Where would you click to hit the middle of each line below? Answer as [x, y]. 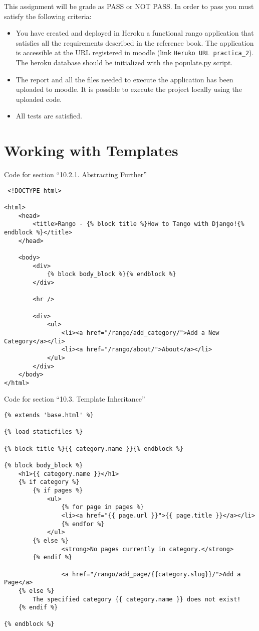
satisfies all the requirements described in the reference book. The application [135, 42]
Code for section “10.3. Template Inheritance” [75, 399]
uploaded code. [39, 99]
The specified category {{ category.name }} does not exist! [137, 599]
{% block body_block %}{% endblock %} [111, 274]
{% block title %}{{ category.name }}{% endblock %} [94, 449]
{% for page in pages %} [103, 507]
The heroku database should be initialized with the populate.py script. [124, 62]
